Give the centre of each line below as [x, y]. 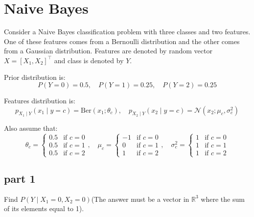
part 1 [20, 179]
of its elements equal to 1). [44, 208]
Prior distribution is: [35, 77]
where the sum [223, 199]
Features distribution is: [40, 101]
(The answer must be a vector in [140, 199]
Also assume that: [31, 128]
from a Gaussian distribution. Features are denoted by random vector [108, 51]
